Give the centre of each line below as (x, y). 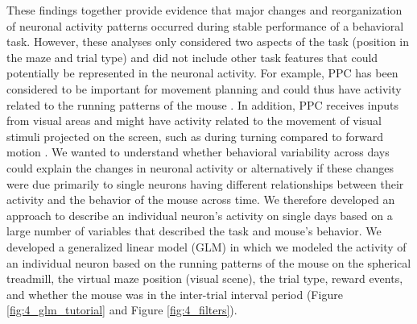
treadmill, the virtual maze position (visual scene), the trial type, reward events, (205, 278)
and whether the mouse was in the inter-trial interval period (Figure (175, 294)
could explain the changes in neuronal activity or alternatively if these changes (200, 167)
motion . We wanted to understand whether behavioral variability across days (198, 152)
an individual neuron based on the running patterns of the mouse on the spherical (209, 262)
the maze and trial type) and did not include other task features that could (192, 57)
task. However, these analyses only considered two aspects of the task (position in (208, 42)
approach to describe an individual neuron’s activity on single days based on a (200, 215)
